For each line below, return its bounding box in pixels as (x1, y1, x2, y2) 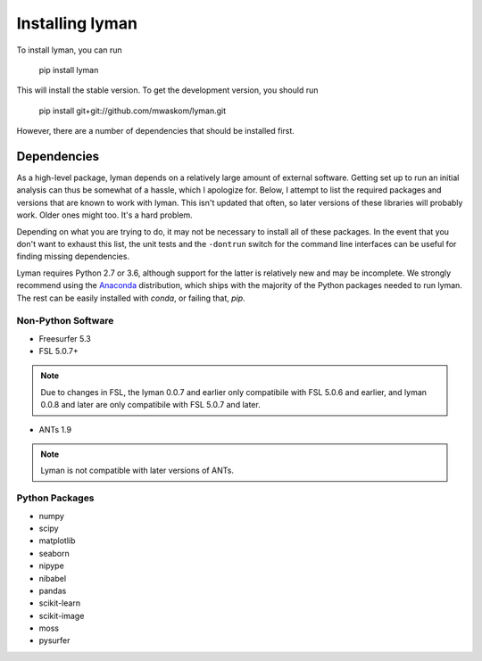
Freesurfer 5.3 (38, 333, 91, 343)
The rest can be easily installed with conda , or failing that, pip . (16, 293, 245, 303)
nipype (38, 560, 64, 571)
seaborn (38, 548, 71, 558)
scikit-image (38, 610, 85, 621)
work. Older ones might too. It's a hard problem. (16, 210, 194, 220)
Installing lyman (16, 13, 138, 33)
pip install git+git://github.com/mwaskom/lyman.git (38, 105, 227, 116)
